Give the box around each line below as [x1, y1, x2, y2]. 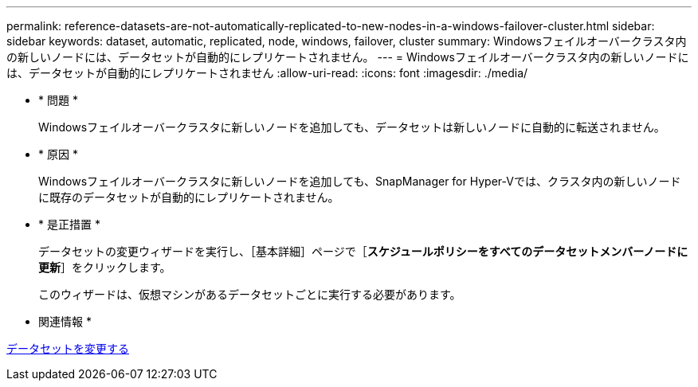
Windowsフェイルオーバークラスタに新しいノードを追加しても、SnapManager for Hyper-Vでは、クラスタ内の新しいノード [38, 174, 681, 188]
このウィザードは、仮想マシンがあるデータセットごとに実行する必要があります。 [38, 287, 461, 301]
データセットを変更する [6, 342, 129, 355]
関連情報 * [38, 315, 92, 328]
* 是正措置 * [38, 217, 100, 231]
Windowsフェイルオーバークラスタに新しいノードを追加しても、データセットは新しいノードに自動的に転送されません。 [38, 120, 665, 134]
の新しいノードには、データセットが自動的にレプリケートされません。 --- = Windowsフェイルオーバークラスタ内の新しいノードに [6, 50, 689, 64]
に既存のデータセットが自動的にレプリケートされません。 [38, 190, 339, 204]
